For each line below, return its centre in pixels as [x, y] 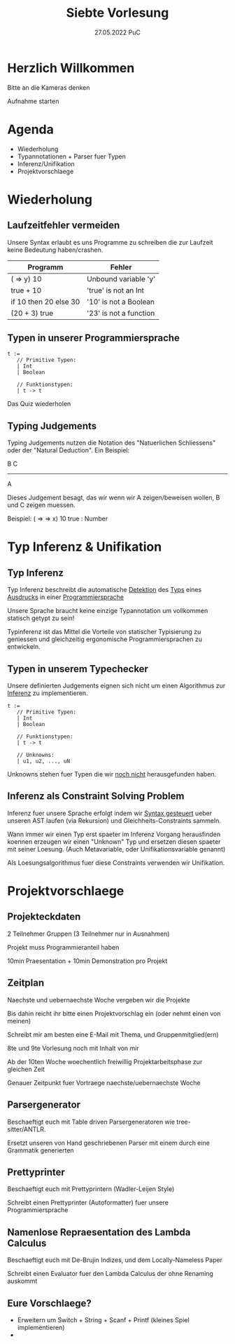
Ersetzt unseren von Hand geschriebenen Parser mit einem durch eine [108, 1143]
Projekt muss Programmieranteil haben [63, 947]
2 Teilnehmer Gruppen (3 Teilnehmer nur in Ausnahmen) [88, 934]
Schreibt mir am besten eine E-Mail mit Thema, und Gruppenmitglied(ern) [113, 1034]
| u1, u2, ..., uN [43, 761]
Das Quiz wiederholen [39, 404]
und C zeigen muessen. [41, 505]
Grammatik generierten [41, 1150]
